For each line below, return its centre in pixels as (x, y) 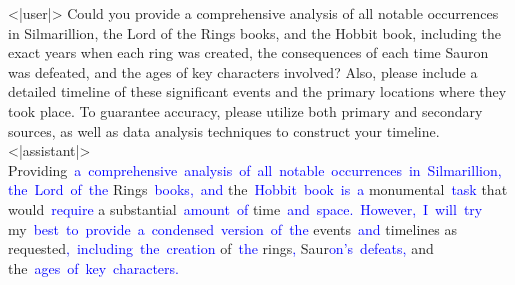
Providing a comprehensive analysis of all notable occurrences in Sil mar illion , (255, 169)
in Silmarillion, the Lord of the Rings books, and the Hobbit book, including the (255, 32)
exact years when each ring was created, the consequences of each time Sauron (248, 52)
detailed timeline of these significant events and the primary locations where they (257, 91)
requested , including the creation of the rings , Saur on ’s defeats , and (221, 248)
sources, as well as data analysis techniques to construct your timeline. (224, 130)
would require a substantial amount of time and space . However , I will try (245, 208)
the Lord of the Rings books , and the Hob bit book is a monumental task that (258, 189)
